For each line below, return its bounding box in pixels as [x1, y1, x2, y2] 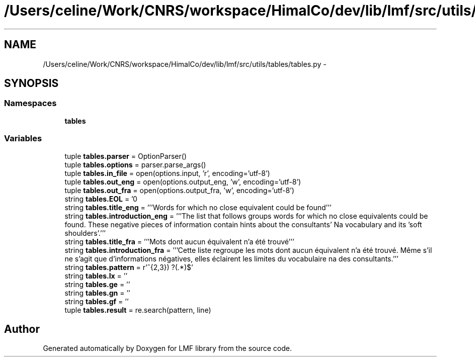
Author [4, 322, 40, 335]
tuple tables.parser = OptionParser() [64, 151, 187, 160]
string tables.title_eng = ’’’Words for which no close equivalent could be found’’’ [64, 203, 332, 212]
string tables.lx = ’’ [64, 271, 128, 280]
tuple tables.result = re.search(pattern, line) [64, 305, 211, 314]
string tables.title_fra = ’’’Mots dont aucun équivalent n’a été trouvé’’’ [64, 237, 294, 246]
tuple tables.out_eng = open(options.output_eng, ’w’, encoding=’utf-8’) [64, 177, 301, 186]
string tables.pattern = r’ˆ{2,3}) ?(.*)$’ [64, 262, 193, 272]
